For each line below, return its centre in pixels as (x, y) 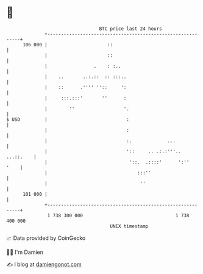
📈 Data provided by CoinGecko (46, 238)
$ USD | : (68, 119)
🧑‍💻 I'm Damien (25, 252)
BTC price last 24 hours (131, 29)
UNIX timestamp (129, 226)
